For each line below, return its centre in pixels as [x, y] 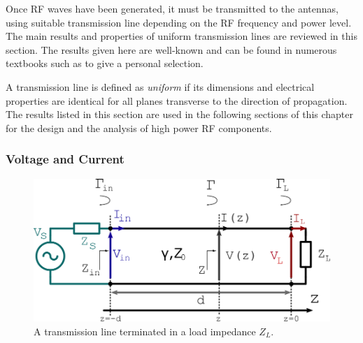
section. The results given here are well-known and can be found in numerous [171, 49]
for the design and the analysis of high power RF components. [139, 127]
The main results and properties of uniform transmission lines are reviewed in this [181, 36]
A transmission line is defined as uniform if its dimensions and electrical [160, 86]
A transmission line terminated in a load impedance [145, 331]
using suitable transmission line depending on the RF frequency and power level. [179, 22]
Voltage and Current [65, 159]
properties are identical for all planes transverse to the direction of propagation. [177, 100]
